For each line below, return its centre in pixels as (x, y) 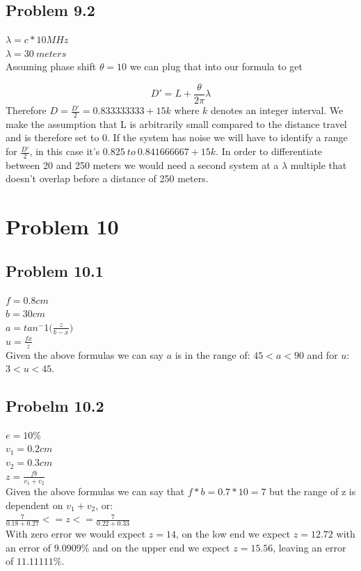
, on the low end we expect (233, 533)
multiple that (319, 164)
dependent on (34, 505)
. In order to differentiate (269, 151)
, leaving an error (310, 547)
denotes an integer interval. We (277, 110)
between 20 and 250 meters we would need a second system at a (142, 164)
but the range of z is (313, 491)
